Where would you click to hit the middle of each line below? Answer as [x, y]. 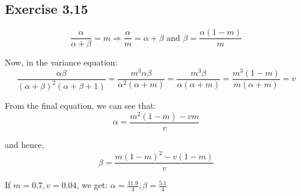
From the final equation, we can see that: [81, 106]
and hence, [25, 145]
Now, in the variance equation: [61, 62]
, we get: [92, 185]
